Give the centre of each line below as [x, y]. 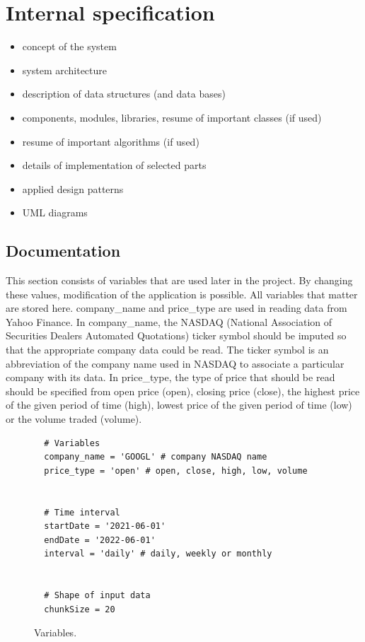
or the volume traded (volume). [74, 419]
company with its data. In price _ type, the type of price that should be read [170, 377]
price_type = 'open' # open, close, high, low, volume [176, 471]
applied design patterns [73, 188]
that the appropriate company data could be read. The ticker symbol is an [167, 350]
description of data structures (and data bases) [124, 94]
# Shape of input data [97, 596]
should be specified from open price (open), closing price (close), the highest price [183, 391]
